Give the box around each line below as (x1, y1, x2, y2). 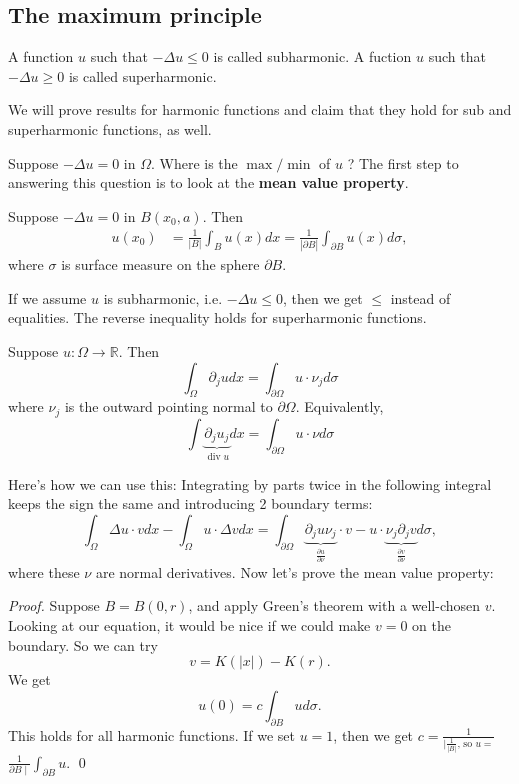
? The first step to (347, 152, 459, 173)
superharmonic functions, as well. (8, 118, 212, 139)
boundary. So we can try (8, 634, 158, 655)
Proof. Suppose (8, 595, 100, 616)
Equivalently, (304, 396, 384, 417)
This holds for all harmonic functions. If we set (8, 724, 295, 745)
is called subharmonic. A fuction (213, 46, 412, 67)
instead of (390, 287, 451, 308)
